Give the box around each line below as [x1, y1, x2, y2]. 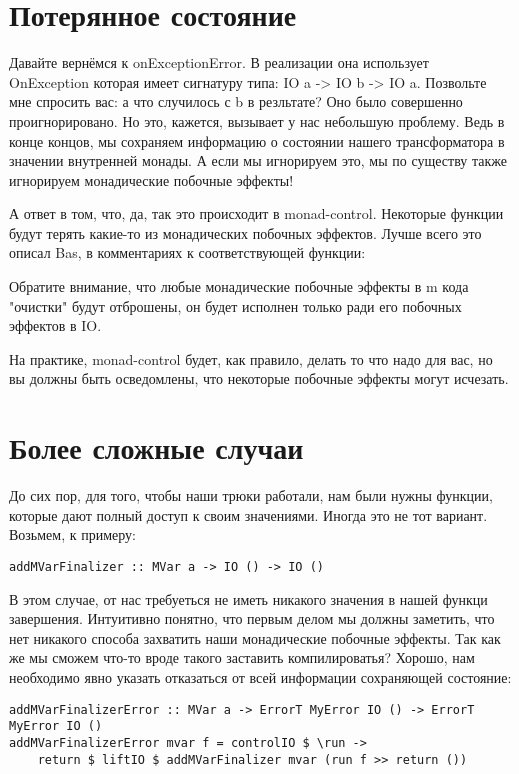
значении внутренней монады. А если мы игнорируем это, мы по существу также [9, 150, 507, 171]
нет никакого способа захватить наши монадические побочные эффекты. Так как [9, 627, 501, 648]
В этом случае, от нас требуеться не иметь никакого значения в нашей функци [9, 588, 488, 609]
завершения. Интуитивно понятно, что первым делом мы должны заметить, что [9, 608, 495, 629]
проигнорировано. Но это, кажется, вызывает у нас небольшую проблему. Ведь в [9, 110, 505, 131]
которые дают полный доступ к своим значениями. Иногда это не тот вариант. [9, 504, 488, 525]
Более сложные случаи [9, 427, 304, 468]
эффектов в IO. [9, 315, 102, 336]
